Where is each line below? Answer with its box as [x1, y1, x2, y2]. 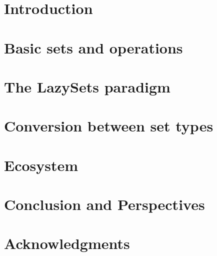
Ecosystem [4, 154, 78, 175]
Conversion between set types [4, 115, 213, 136]
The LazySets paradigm [4, 76, 170, 96]
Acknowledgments [4, 233, 130, 253]
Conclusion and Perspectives [4, 194, 205, 214]
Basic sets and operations [4, 37, 183, 57]
